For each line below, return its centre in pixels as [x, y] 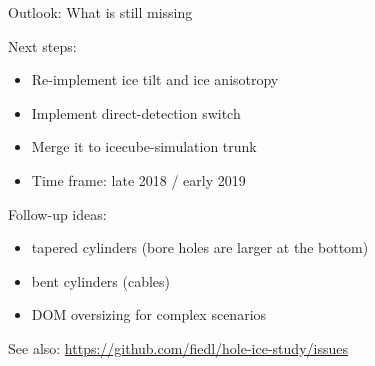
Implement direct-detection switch [136, 112]
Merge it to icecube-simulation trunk [144, 146]
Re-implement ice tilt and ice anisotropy [155, 79]
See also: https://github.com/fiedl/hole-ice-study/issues [178, 347]
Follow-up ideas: [57, 213]
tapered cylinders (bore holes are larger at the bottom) [200, 247]
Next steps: [42, 45]
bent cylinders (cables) [101, 280]
